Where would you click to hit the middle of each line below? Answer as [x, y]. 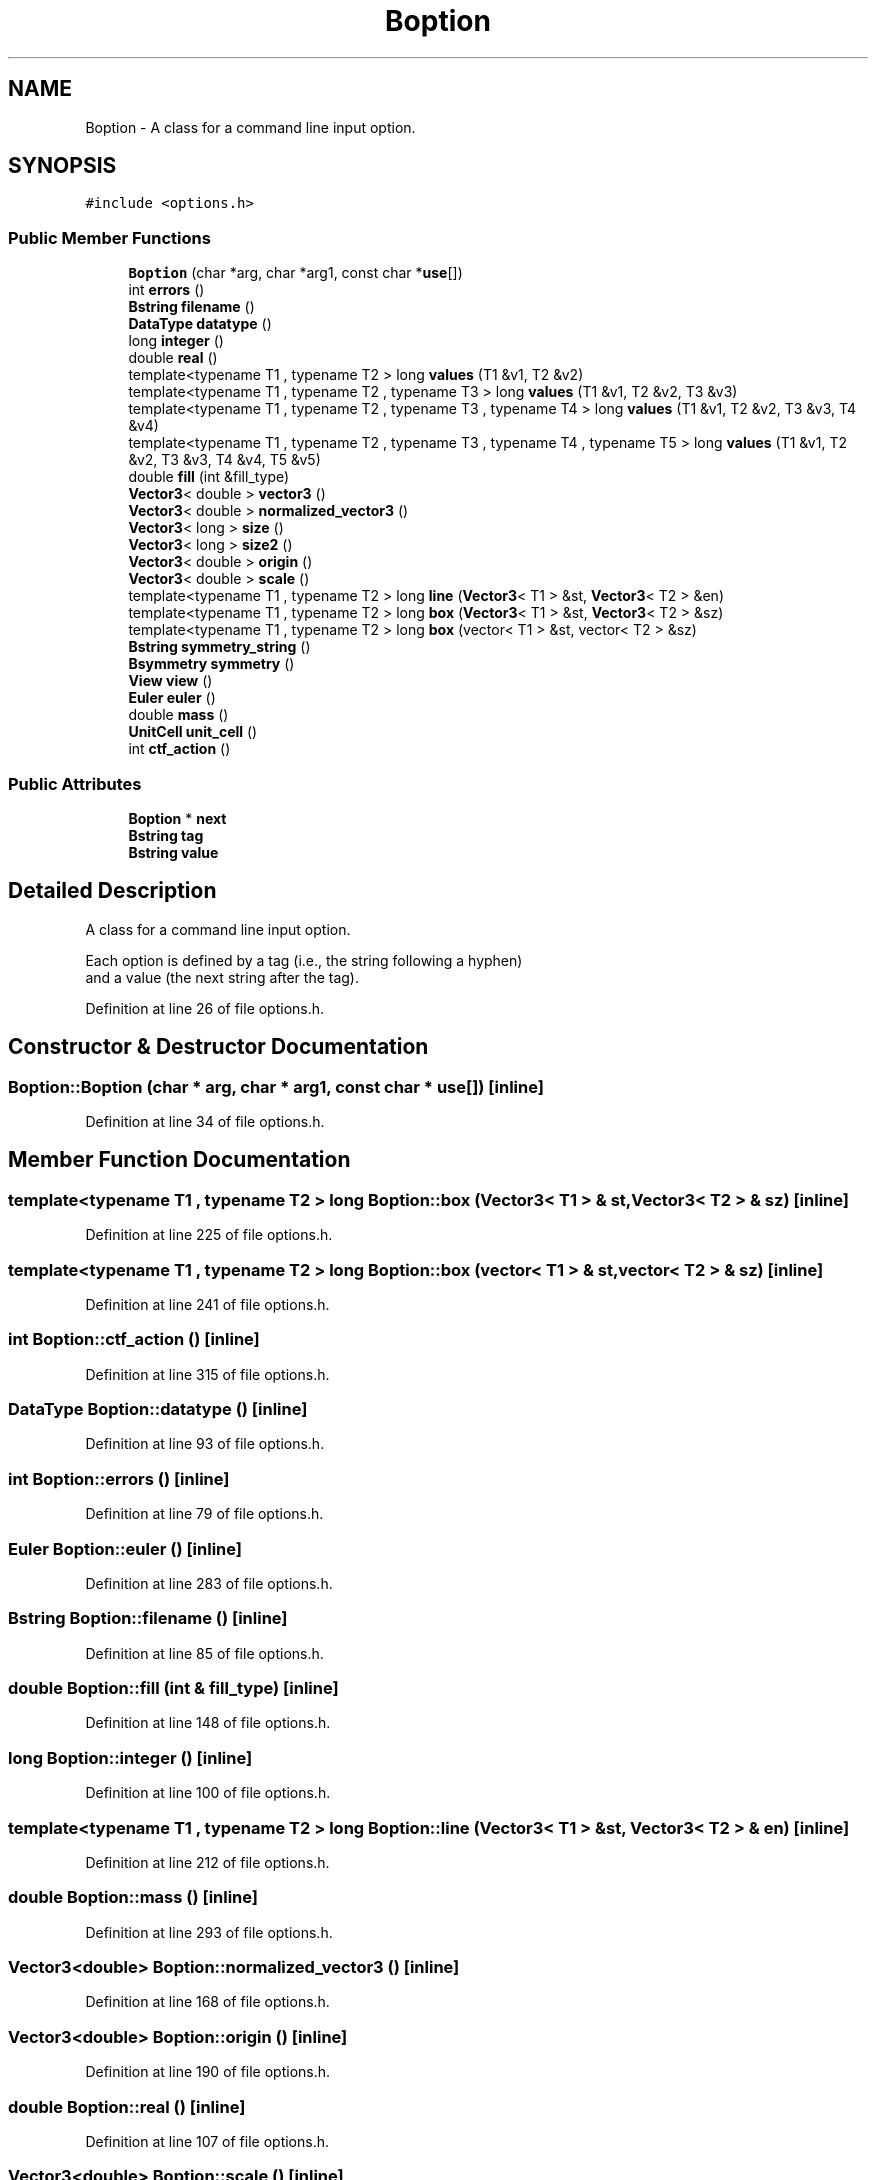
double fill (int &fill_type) [209, 477]
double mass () [178, 715]
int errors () [166, 290]
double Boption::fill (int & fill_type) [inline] [173, 1688]
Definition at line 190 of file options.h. [208, 2072]
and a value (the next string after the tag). [222, 977]
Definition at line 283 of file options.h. [209, 1583]
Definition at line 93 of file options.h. [205, 1444]
